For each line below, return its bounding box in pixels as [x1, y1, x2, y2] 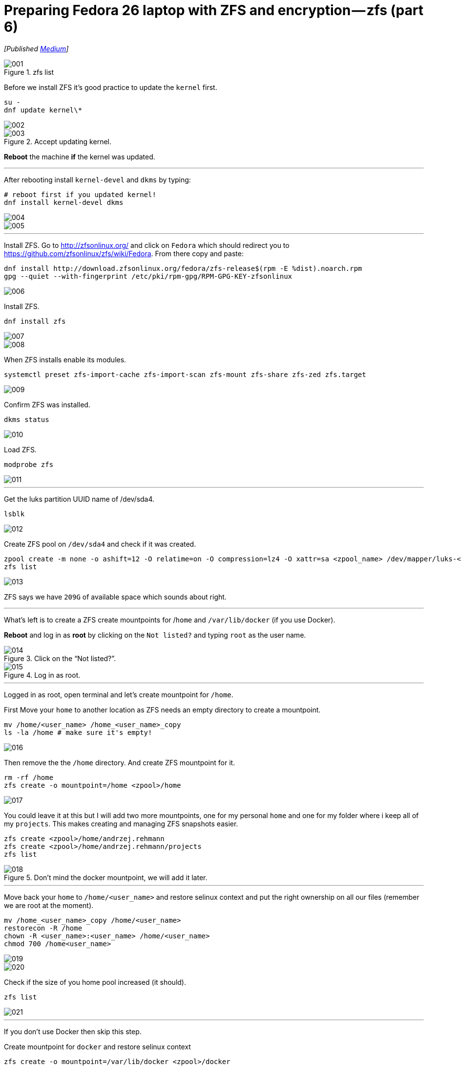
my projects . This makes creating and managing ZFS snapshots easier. [4, 819, 238, 828]
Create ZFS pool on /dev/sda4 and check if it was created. [4, 539, 196, 548]
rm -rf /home [4, 773, 54, 781]
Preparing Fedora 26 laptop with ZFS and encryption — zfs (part [4, 2, 423, 19]
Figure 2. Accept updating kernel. [4, 137, 112, 146]
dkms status [4, 415, 49, 423]
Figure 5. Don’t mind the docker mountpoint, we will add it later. [4, 873, 208, 882]
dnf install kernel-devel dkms [4, 198, 124, 206]
